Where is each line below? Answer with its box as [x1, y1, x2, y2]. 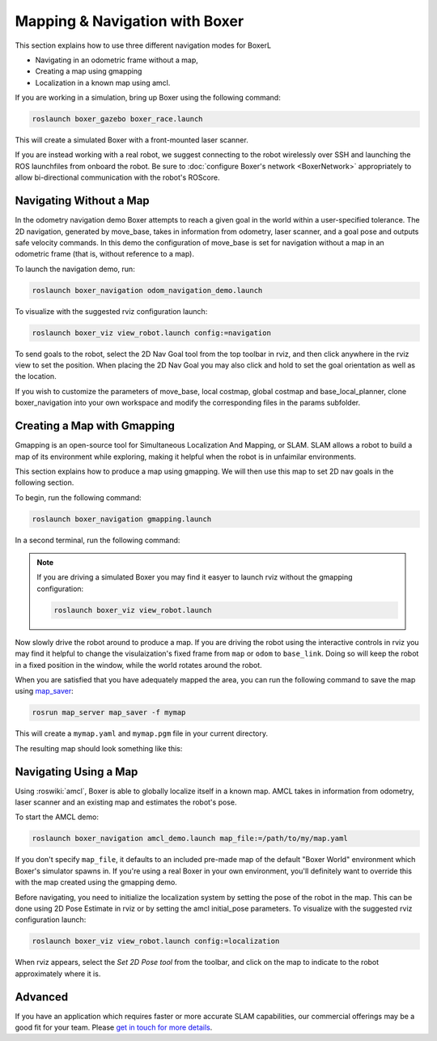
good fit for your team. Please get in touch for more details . [15, 1022, 213, 1032]
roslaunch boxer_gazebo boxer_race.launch [32, 114, 203, 124]
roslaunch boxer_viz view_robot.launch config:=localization [32, 937, 280, 946]
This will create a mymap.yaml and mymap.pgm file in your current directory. [15, 729, 269, 738]
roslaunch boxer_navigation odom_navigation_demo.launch [32, 286, 263, 295]
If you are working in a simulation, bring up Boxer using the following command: [15, 93, 281, 103]
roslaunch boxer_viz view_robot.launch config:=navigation [32, 328, 271, 338]
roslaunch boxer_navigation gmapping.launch [32, 514, 212, 524]
